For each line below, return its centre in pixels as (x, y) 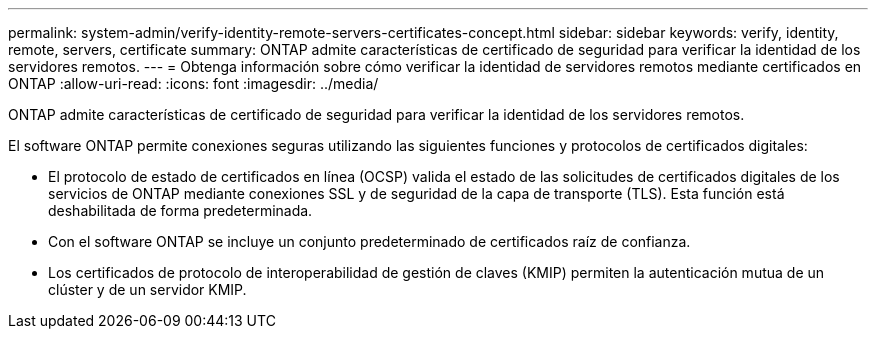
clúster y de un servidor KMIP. (147, 289)
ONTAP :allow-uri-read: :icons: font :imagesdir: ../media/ (193, 83)
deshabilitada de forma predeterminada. (180, 210)
